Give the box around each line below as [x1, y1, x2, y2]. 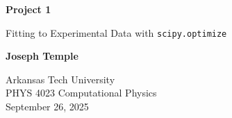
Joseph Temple [6, 49, 78, 63]
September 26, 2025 [6, 99, 89, 114]
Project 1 [6, 2, 51, 16]
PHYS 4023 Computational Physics [6, 85, 157, 100]
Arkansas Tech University [6, 71, 115, 86]
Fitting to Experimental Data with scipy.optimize [6, 25, 227, 40]
